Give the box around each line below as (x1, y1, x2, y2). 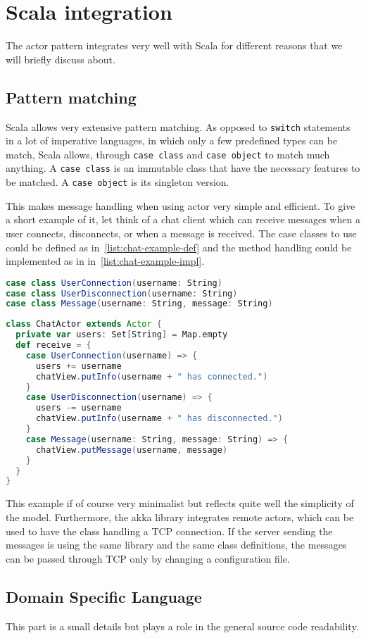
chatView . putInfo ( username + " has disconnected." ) (35, 413, 283, 424)
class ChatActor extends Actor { (6, 319, 162, 330)
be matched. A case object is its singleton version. (6, 175, 229, 189)
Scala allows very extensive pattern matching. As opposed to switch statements (6, 119, 351, 134)
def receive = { (15, 340, 91, 351)
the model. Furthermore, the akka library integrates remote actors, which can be (6, 509, 354, 524)
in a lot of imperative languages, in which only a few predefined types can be (6, 133, 338, 148)
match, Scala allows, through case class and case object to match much (6, 146, 330, 161)
